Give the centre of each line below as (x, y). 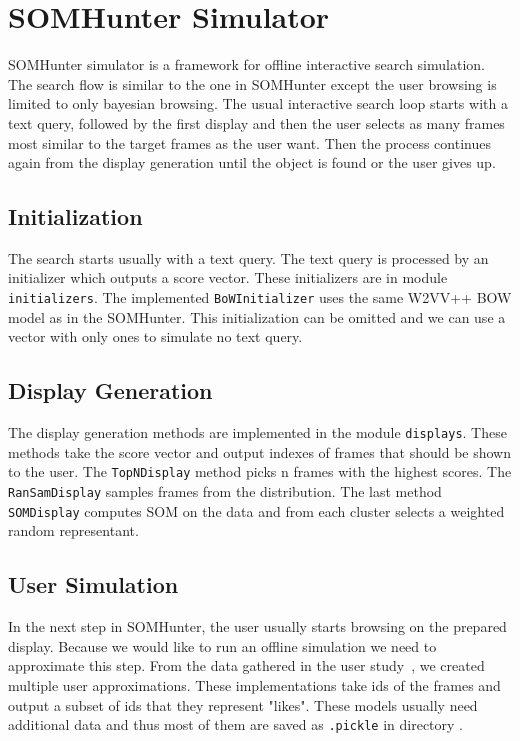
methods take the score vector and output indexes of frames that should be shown (260, 451)
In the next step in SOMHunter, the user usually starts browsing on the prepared (257, 626)
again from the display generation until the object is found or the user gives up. (252, 162)
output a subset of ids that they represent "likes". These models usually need (243, 704)
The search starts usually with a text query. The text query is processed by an (248, 257)
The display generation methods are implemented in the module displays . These (257, 432)
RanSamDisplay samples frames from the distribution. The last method (225, 491)
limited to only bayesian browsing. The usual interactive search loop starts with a (258, 103)
